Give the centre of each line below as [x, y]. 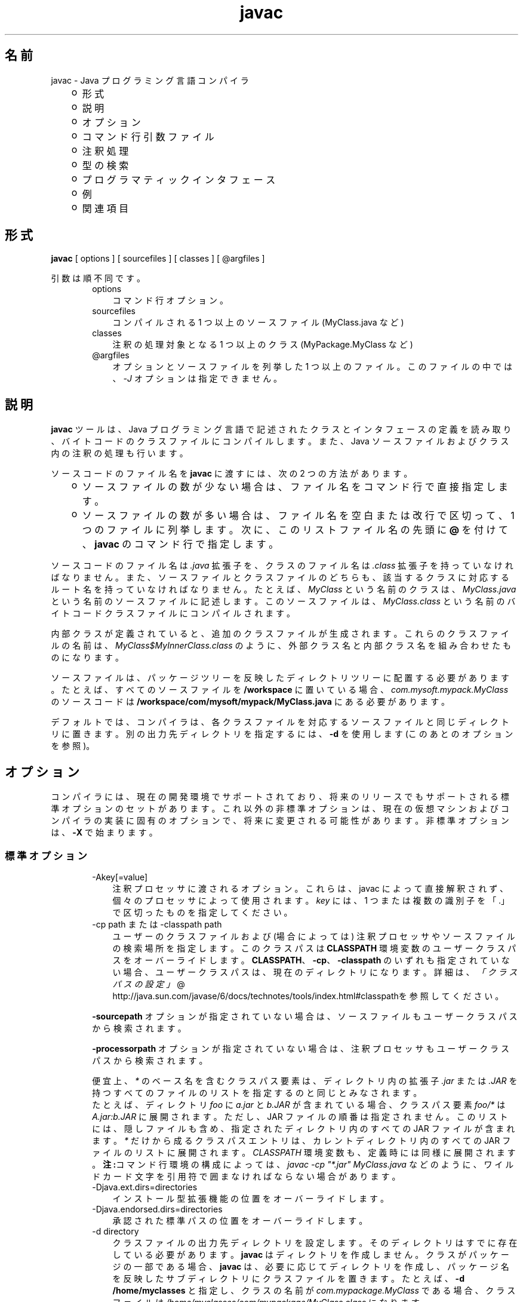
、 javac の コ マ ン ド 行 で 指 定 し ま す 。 [180, 544]
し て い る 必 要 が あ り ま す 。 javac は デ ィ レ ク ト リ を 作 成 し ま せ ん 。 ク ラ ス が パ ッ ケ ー [311, 1254]
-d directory [116, 1231]
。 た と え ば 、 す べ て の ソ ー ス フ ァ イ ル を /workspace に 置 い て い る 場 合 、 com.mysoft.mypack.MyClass [280, 690]
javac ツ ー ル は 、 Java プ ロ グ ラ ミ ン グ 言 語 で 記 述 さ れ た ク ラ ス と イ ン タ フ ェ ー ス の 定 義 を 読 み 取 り [281, 429]
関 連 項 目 [105, 208]
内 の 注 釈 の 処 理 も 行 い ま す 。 [119, 453]
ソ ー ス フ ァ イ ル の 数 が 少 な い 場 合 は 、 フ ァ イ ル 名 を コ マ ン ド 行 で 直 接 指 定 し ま [295, 487]
